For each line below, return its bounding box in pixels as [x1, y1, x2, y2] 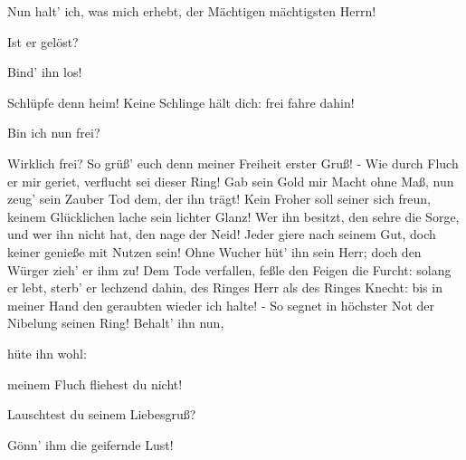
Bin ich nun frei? [7, 123, 100, 142]
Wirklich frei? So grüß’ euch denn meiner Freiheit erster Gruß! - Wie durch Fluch [7, 153, 459, 172]
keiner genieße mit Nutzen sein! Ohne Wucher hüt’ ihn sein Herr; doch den [7, 242, 422, 261]
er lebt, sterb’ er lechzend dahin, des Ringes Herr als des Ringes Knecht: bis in [7, 278, 442, 297]
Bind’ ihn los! [7, 62, 82, 81]
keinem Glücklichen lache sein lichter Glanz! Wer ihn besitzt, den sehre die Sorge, [7, 206, 460, 225]
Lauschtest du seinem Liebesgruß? [7, 405, 196, 424]
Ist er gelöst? [7, 32, 79, 51]
